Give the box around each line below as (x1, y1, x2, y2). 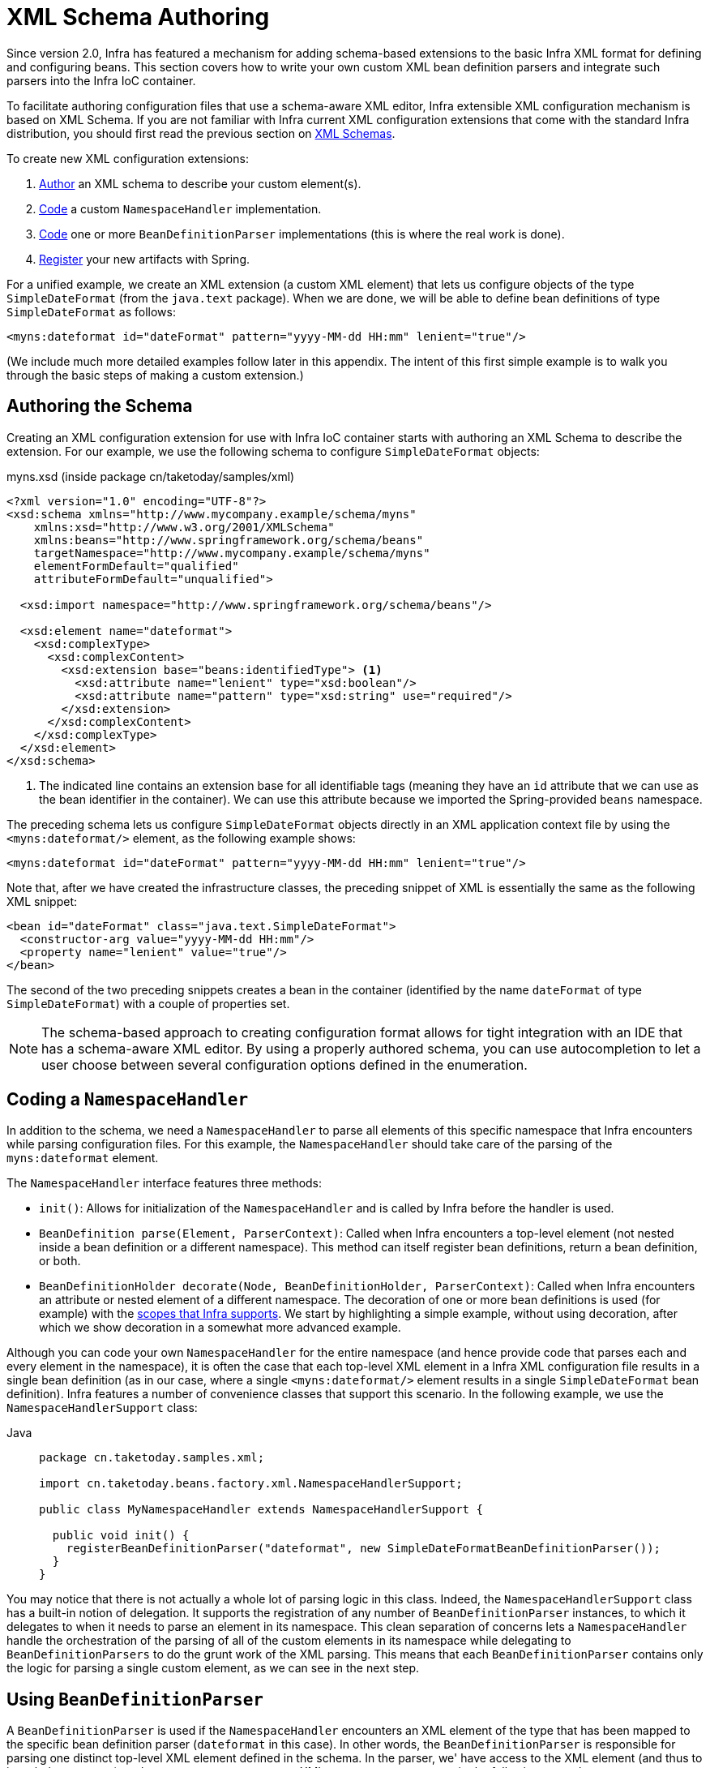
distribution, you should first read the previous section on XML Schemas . (6, 126, 396, 140)
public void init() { (52, 1529, 190, 1543)
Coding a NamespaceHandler (6, 1089, 249, 1110)
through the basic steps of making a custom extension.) (6, 367, 304, 382)
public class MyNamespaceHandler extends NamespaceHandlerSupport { (39, 1503, 483, 1517)
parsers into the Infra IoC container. (6, 73, 196, 88)
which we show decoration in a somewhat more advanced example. (39, 1320, 401, 1335)
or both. (39, 1254, 81, 1268)
